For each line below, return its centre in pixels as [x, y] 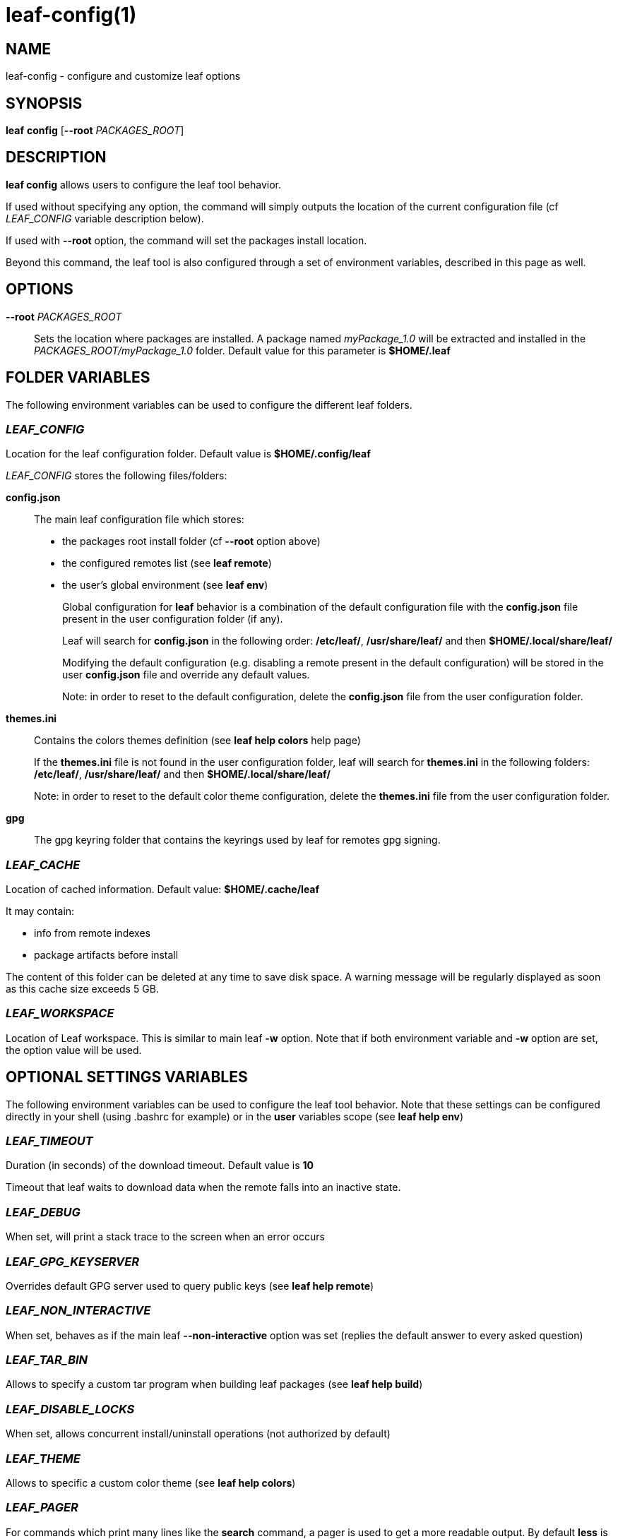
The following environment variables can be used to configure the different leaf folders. [209, 405]
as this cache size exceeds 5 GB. [82, 989]
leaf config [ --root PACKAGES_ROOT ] [95, 131]
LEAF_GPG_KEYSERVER [73, 1261]
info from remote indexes [92, 933]
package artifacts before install [106, 955]
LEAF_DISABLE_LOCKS [70, 1409]
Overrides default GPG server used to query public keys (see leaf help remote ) [190, 1286]
